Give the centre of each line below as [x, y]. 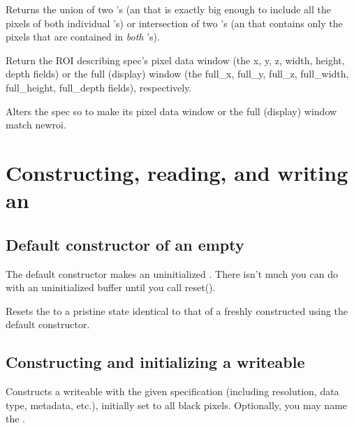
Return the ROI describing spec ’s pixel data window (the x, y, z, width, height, [175, 60]
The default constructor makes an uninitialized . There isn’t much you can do [172, 273]
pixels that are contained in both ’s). [83, 37]
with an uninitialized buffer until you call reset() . [111, 287]
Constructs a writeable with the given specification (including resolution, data [172, 391]
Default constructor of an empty [125, 244]
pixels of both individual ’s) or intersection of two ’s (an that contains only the [174, 23]
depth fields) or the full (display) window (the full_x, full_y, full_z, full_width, [177, 74]
